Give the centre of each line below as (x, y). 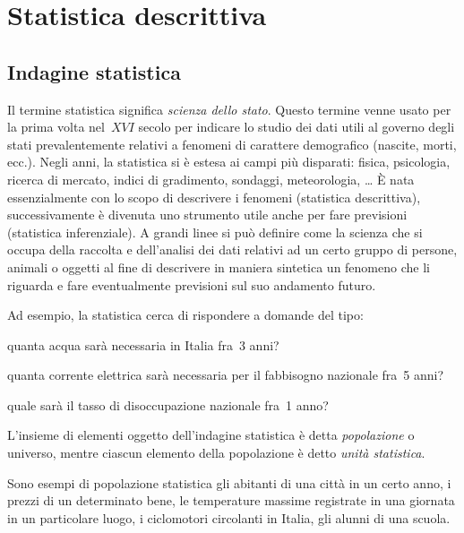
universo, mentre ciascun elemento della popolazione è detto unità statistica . (216, 453)
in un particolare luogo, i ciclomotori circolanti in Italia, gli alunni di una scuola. (229, 517)
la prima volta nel (56, 127)
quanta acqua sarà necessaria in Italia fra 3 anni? (143, 344)
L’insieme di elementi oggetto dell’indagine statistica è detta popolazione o (211, 435)
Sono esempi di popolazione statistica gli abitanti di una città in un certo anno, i (229, 482)
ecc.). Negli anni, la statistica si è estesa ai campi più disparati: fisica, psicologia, (229, 162)
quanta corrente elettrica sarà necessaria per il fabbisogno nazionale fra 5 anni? (226, 375)
